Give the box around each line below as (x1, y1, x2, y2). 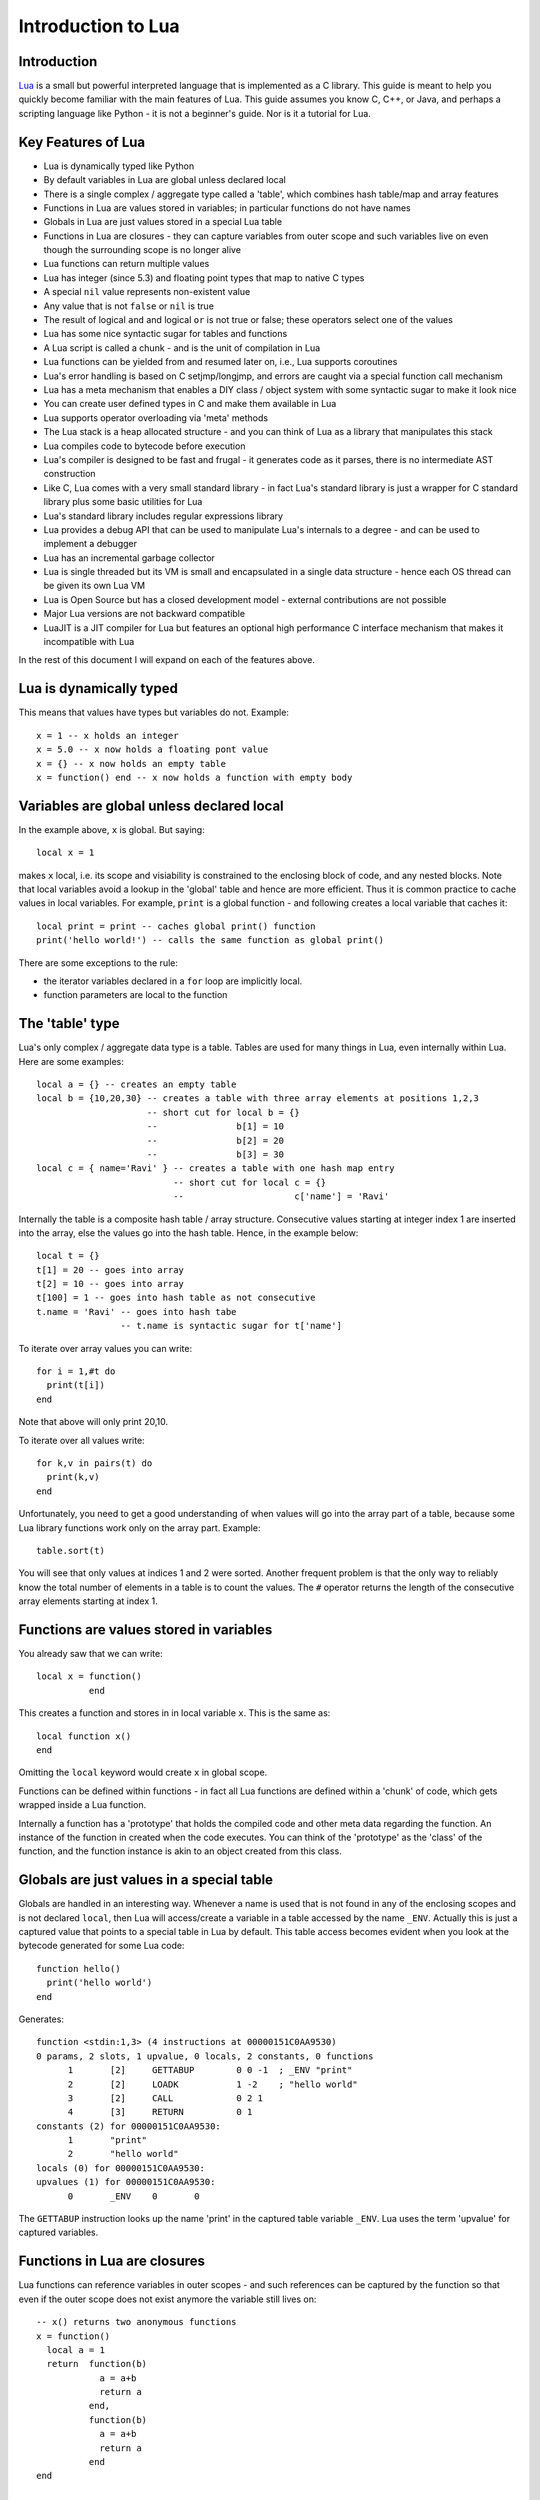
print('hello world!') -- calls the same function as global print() (36, 935, 385, 946)
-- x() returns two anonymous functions (36, 2316, 237, 2328)
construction (43, 468, 96, 480)
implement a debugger (43, 538, 137, 550)
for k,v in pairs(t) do (36, 1457, 153, 1469)
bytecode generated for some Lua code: (18, 1940, 185, 1952)
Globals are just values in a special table (18, 1871, 274, 1889)
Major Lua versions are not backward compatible (43, 608, 245, 620)
